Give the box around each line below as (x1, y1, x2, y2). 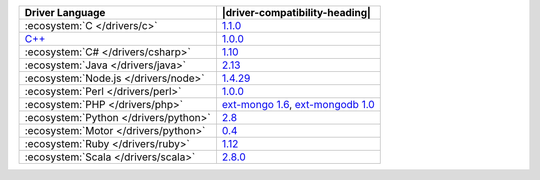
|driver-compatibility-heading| (221, 6, 372, 19)
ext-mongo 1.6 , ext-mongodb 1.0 (221, 98, 375, 111)
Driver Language (24, 6, 106, 19)
